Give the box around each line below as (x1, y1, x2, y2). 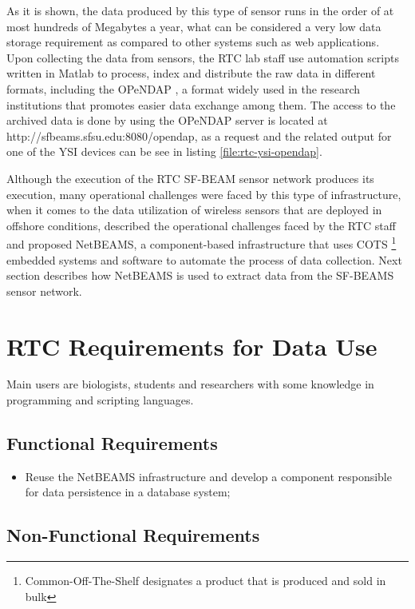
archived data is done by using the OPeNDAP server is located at (6, 112, 328, 129)
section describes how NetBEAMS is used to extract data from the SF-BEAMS (6, 267, 394, 284)
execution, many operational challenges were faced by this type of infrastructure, (6, 185, 401, 202)
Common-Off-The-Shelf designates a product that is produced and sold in (25, 572, 386, 589)
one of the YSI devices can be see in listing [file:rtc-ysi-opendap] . (6, 143, 322, 160)
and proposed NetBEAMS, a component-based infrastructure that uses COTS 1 (6, 233, 397, 252)
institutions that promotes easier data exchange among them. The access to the (6, 96, 396, 113)
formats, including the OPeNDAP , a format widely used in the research (6, 80, 361, 97)
